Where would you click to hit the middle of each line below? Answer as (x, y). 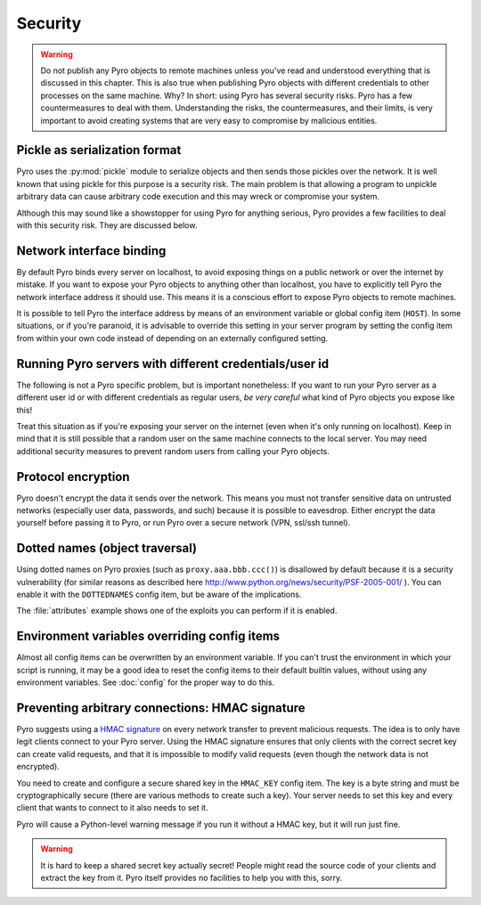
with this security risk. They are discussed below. (107, 225)
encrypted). (38, 767)
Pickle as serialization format (99, 150)
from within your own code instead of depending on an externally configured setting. (172, 338)
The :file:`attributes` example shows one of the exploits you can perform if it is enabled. (177, 611)
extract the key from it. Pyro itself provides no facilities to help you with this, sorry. (192, 877)
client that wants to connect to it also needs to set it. (112, 808)
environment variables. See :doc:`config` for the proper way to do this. (146, 682)
